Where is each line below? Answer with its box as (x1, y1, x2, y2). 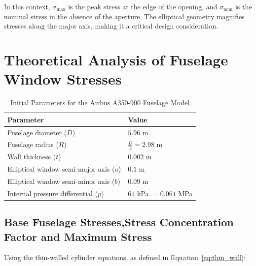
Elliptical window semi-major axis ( (7, 164, 115, 174)
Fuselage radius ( (7, 139, 59, 149)
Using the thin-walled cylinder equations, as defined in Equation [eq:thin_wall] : (4, 252, 246, 262)
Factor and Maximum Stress (4, 229, 152, 244)
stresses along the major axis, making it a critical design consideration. (4, 21, 218, 31)
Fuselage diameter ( (7, 127, 67, 137)
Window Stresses (4, 69, 122, 89)
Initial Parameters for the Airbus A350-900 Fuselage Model (10, 97, 190, 108)
